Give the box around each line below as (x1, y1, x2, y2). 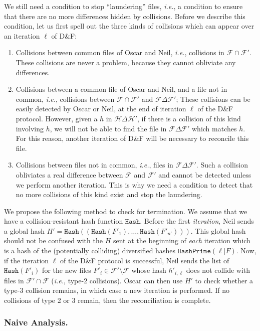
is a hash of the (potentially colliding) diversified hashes (4, 245, 175, 256)
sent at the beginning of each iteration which (113, 235, 250, 246)
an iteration (4, 30, 40, 41)
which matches (192, 123, 237, 133)
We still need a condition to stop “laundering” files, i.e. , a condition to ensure (4, 1, 243, 11)
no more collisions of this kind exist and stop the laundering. (16, 189, 202, 200)
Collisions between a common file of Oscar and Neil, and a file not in (16, 84, 227, 94)
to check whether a (195, 275, 253, 285)
